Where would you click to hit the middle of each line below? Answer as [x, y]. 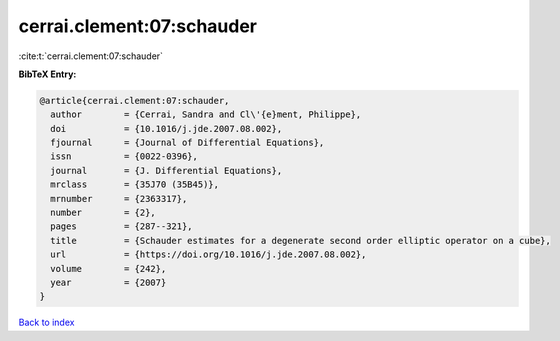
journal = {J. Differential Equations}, [166, 170]
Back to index [46, 322]
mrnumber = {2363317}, [119, 198]
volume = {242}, [108, 268]
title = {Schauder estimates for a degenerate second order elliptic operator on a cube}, [301, 240]
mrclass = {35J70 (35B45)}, [135, 184]
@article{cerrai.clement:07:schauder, [134, 100]
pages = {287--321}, [122, 226]
